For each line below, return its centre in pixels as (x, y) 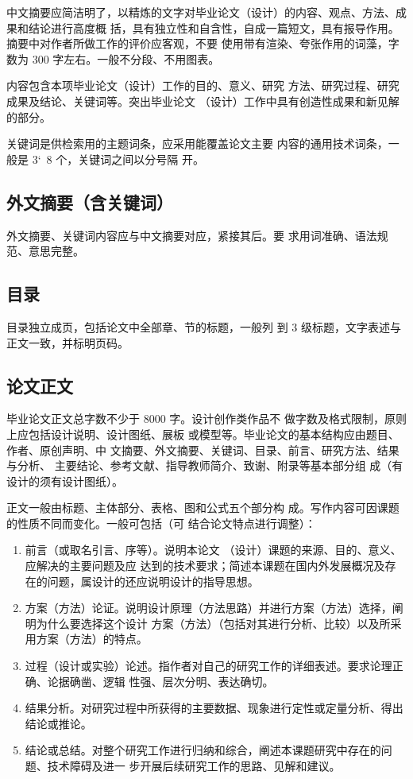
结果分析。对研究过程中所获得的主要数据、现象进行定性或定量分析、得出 (214, 708)
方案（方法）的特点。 (92, 639)
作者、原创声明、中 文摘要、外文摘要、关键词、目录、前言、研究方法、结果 (203, 450)
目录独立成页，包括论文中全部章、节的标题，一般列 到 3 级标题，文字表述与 (204, 326)
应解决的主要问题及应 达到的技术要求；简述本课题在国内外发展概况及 (205, 566)
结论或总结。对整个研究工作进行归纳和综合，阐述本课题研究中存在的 (203, 750)
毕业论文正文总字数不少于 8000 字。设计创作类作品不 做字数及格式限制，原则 (206, 419)
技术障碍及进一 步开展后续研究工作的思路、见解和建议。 (194, 766)
